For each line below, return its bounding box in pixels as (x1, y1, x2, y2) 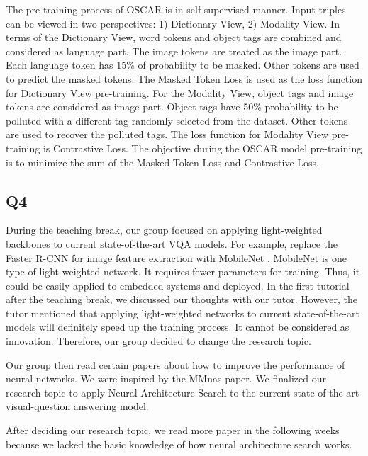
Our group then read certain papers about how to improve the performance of (6, 357, 345, 372)
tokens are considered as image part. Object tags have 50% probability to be (6, 99, 338, 114)
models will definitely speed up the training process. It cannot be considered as (6, 319, 350, 334)
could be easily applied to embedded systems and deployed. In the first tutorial (6, 278, 350, 292)
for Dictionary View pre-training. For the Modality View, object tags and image (6, 85, 354, 100)
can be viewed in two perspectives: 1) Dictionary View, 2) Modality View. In (6, 16, 340, 30)
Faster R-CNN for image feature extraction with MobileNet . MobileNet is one (6, 250, 347, 265)
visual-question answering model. (6, 399, 149, 414)
